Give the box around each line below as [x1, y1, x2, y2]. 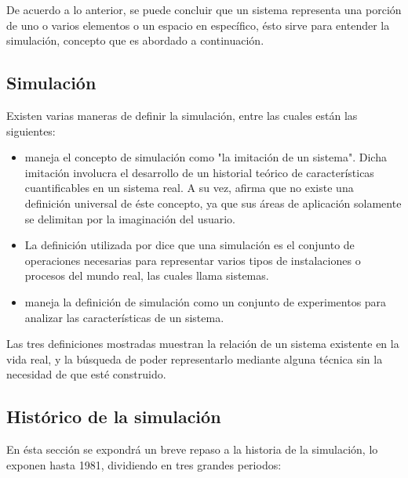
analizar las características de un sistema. [24, 309, 224, 325]
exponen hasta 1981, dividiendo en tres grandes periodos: [6, 456, 282, 473]
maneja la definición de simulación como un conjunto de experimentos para [24, 293, 387, 310]
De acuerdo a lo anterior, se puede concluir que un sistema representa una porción [6, 2, 402, 17]
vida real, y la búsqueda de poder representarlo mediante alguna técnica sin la [6, 350, 383, 367]
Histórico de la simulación [6, 404, 221, 429]
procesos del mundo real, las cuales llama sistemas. [24, 267, 269, 284]
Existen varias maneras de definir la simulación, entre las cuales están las [6, 107, 358, 123]
